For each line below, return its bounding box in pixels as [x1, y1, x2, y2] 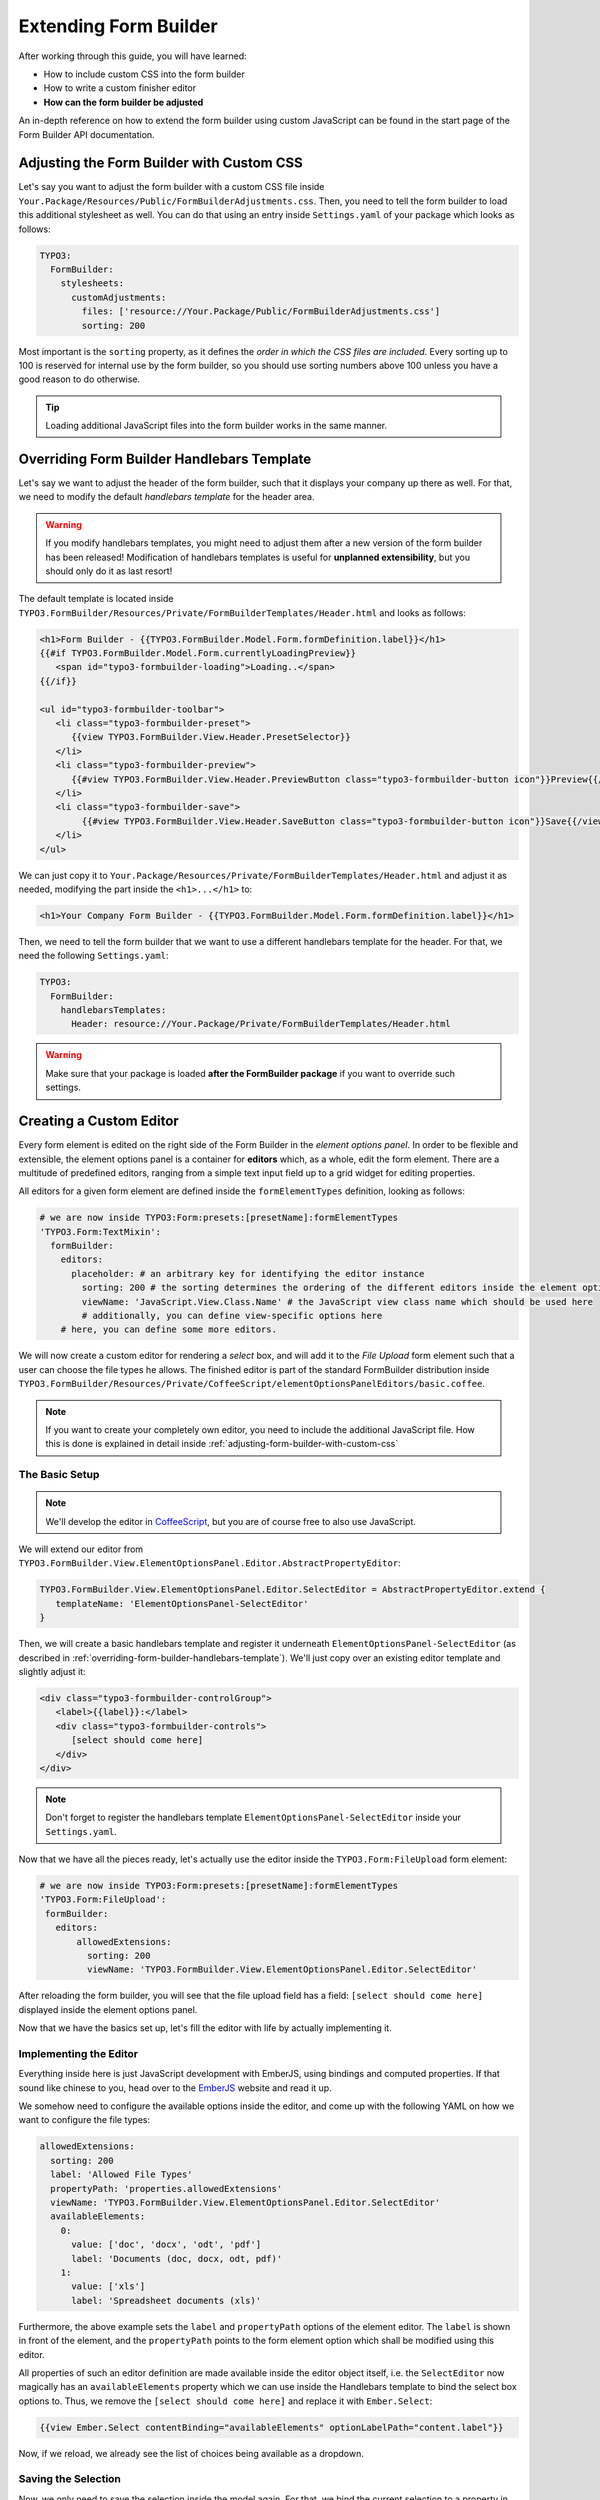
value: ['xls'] [71, 2281, 146, 2292]
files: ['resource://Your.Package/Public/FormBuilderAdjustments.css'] [81, 306, 441, 317]
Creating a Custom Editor [18, 1113, 179, 1130]
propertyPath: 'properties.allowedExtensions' [50, 2183, 283, 2194]
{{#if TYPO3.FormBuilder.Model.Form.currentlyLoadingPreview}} [39, 648, 357, 659]
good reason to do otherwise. [18, 373, 140, 385]
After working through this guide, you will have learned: [18, 50, 247, 62]
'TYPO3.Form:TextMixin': [39, 1226, 162, 1237]
